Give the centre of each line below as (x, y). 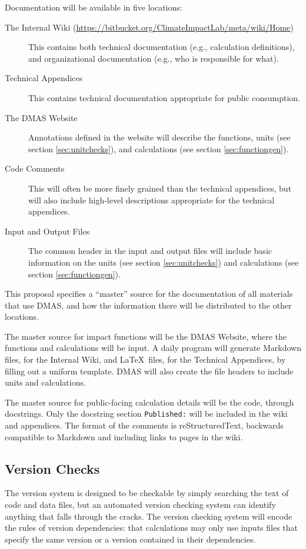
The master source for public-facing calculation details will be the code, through (149, 402)
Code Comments (35, 168)
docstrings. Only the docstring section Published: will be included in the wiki (146, 414)
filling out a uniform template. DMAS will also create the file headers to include (149, 371)
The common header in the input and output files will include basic (150, 251)
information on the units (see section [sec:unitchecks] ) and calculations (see (164, 262)
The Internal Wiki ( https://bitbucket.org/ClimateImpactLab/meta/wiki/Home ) (149, 27)
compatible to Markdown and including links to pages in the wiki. (124, 436)
